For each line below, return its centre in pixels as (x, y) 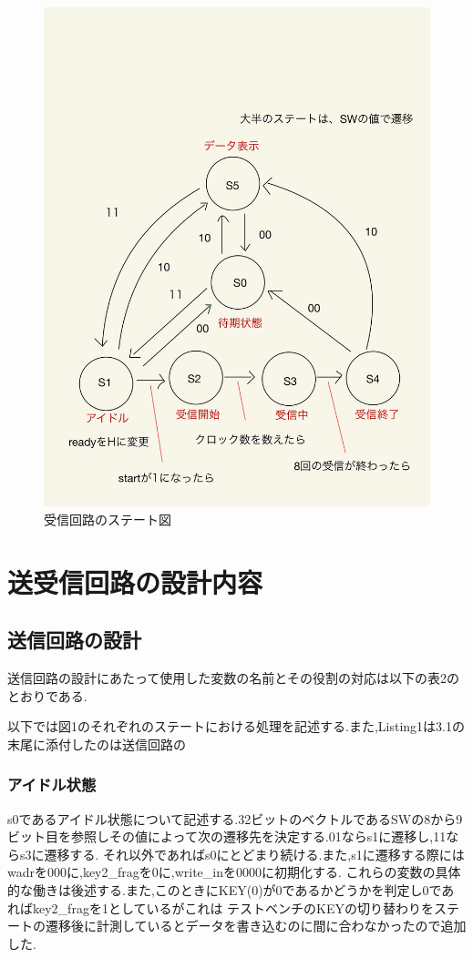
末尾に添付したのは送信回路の (97, 744)
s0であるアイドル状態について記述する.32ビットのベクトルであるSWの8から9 (235, 818)
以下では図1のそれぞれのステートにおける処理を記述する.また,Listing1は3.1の (236, 726)
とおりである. (47, 695)
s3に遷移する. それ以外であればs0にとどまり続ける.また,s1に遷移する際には (242, 854)
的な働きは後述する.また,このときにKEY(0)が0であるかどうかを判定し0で (225, 889)
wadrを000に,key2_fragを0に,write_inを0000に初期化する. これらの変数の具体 (234, 872)
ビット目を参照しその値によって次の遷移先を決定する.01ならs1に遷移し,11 (227, 836)
